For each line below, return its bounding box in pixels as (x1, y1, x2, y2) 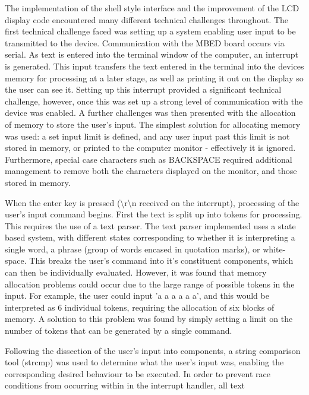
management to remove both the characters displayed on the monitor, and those (5, 165, 297, 177)
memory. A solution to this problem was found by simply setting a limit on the (5, 312, 293, 325)
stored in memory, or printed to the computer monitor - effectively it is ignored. (5, 141, 296, 154)
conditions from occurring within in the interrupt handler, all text (5, 379, 245, 391)
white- (263, 242, 286, 255)
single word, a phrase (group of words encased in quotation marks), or (5, 242, 260, 255)
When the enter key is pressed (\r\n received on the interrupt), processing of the (5, 196, 299, 208)
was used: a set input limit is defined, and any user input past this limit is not (5, 129, 290, 142)
